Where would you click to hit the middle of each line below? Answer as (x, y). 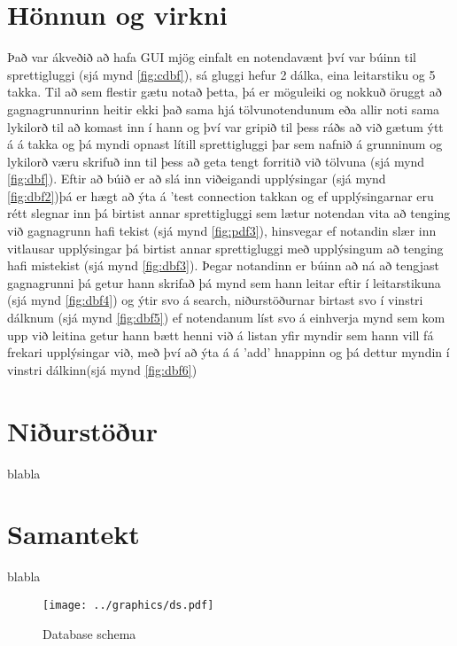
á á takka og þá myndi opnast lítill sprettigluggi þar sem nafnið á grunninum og (225, 144)
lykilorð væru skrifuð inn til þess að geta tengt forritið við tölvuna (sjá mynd (216, 161)
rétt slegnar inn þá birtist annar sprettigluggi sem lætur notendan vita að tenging (229, 213)
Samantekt (74, 534)
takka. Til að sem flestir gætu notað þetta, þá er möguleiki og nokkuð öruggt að (225, 92)
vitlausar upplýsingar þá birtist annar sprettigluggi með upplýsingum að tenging (225, 248)
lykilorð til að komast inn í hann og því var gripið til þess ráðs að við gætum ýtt (225, 126)
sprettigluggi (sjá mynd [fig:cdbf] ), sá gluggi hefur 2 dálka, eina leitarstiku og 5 (221, 74)
